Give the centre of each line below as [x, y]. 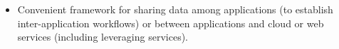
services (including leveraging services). [103, 37]
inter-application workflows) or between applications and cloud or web [171, 23]
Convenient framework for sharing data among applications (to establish [175, 9]
